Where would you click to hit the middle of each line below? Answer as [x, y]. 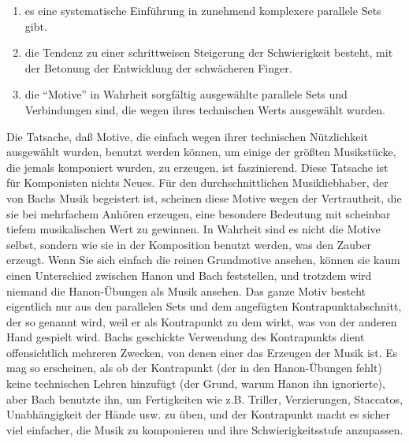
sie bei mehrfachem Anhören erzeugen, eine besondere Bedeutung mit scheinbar [199, 213]
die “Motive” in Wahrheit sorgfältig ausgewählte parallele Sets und [186, 94]
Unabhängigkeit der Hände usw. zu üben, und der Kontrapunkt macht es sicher [198, 414]
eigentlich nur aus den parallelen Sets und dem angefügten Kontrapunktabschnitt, [204, 306]
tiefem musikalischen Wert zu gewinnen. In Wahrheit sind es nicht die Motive [193, 229]
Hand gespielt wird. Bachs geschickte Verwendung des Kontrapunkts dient [186, 337]
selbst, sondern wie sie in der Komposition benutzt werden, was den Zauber [189, 244]
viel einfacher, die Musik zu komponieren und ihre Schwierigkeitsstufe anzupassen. [205, 429]
